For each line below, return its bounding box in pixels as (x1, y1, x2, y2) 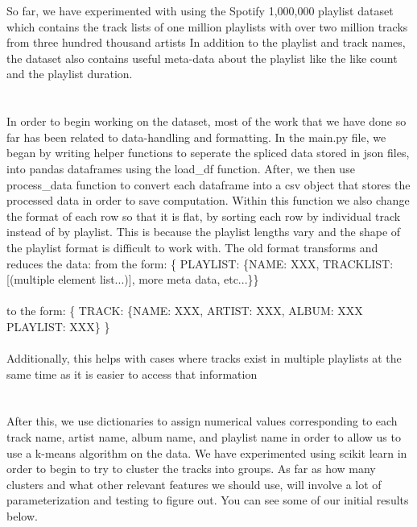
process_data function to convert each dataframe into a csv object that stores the (6, 176, 411, 193)
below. (6, 508, 38, 524)
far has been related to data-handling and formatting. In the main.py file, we (6, 128, 386, 145)
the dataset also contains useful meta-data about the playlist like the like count (6, 49, 398, 66)
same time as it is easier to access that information (6, 365, 258, 382)
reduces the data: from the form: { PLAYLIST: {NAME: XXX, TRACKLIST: (6, 255, 394, 272)
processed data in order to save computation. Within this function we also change (6, 192, 410, 209)
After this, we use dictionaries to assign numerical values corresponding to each (6, 413, 398, 429)
